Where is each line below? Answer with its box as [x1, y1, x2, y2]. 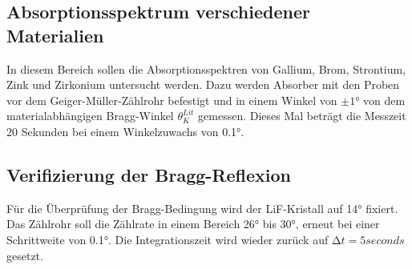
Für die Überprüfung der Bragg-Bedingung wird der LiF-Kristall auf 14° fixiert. [6, 199, 398, 216]
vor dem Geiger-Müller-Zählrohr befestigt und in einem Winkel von [6, 91, 337, 108]
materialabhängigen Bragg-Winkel [6, 107, 174, 124]
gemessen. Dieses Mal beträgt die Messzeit [198, 107, 406, 124]
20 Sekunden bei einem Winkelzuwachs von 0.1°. [6, 122, 244, 139]
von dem [363, 91, 406, 108]
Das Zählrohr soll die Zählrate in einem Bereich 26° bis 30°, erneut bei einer [6, 215, 380, 232]
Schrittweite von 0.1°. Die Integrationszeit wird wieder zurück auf [6, 231, 329, 247]
